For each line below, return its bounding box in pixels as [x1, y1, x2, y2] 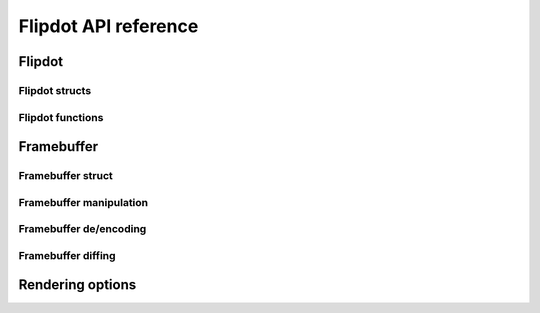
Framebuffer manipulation [18, 195, 149, 209]
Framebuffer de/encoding [18, 222, 147, 236]
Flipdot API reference [18, 15, 199, 37]
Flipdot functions [18, 110, 104, 124]
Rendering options [18, 276, 137, 294]
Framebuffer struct [18, 169, 114, 183]
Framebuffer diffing [18, 248, 116, 262]
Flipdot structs [18, 83, 92, 97]
